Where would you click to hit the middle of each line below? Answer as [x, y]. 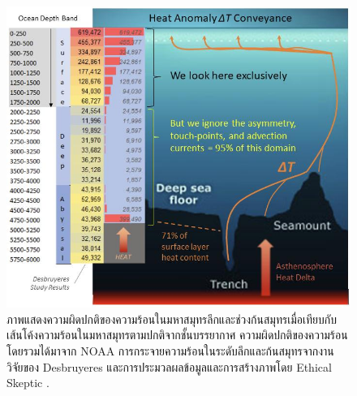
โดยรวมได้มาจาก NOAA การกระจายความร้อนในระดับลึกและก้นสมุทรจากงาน [170, 350]
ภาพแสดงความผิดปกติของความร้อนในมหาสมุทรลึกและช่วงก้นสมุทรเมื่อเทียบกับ [172, 319]
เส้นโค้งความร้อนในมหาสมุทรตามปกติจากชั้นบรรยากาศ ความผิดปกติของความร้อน [177, 335]
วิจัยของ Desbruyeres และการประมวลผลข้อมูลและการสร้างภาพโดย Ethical [169, 366]
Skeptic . [28, 383]
